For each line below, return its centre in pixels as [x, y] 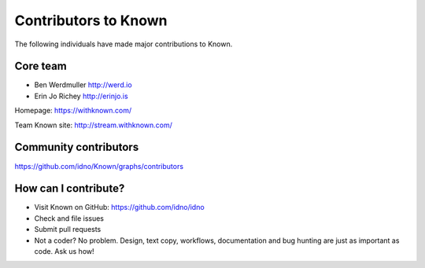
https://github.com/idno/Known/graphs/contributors [99, 166]
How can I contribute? [70, 189]
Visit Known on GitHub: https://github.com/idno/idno [119, 207]
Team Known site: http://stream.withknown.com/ [94, 125]
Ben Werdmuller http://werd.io [83, 85]
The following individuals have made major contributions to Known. [124, 44]
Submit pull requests [68, 229]
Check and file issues [69, 218]
